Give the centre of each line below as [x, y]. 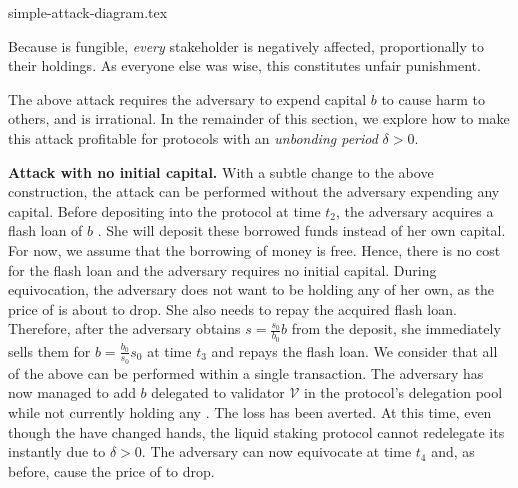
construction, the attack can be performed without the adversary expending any [254, 191]
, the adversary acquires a [415, 210]
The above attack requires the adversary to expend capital [187, 98]
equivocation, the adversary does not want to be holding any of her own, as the [251, 289]
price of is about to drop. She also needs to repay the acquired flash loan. [232, 308]
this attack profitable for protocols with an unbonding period [193, 137]
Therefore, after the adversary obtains [124, 328]
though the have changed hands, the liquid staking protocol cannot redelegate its [256, 431]
